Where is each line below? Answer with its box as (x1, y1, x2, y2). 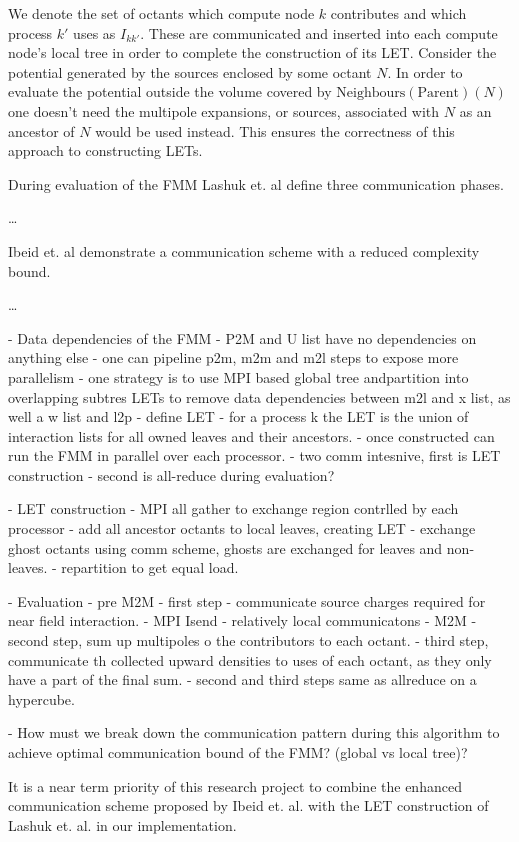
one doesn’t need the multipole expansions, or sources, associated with (8, 100, 440, 121)
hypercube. (8, 688, 75, 709)
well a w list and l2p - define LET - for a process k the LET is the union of (8, 406, 469, 427)
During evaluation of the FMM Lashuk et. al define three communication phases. (8, 173, 504, 194)
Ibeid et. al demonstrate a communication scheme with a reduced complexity (8, 240, 480, 261)
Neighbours (336, 86, 406, 101)
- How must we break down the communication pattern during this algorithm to (8, 722, 500, 743)
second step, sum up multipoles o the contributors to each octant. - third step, (8, 630, 489, 651)
